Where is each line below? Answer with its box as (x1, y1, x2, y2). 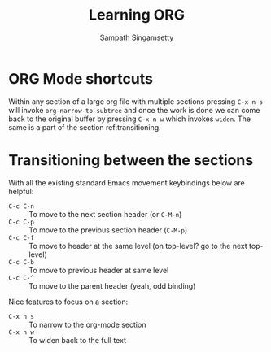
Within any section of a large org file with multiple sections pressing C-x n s (8, 96, 263, 106)
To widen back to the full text (28, 335, 126, 345)
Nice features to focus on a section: (8, 297, 129, 306)
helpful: (8, 186, 34, 196)
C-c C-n (8, 202, 35, 211)
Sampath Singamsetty (99, 33, 174, 42)
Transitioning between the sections (8, 150, 254, 169)
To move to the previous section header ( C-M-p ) (28, 225, 188, 235)
